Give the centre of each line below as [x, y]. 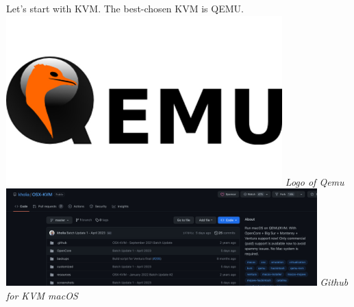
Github [334, 282]
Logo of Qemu [315, 181]
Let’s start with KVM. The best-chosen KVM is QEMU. [125, 8]
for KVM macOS [42, 295]
